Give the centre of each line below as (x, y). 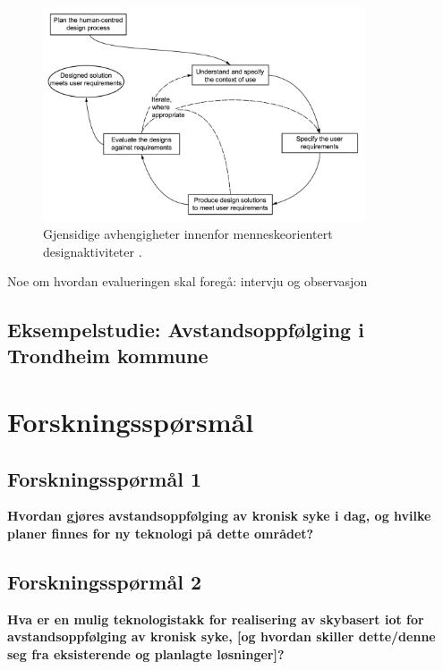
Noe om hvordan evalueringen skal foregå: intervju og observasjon (187, 281)
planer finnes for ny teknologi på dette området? (161, 534)
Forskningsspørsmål (131, 422)
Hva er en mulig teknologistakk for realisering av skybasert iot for (216, 619)
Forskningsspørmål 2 (104, 582)
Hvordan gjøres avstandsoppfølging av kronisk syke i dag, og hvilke (219, 516)
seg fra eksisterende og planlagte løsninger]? (146, 654)
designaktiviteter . (93, 251)
